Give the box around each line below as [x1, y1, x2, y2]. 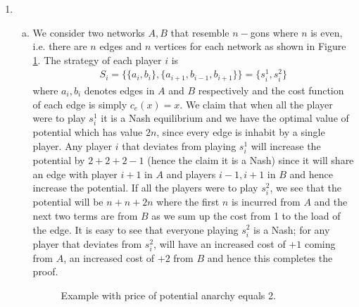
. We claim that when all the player [179, 96, 333, 111]
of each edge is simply [32, 96, 127, 111]
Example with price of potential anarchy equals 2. [61, 288, 276, 303]
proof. [32, 264, 58, 279]
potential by [32, 153, 85, 168]
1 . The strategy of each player [32, 52, 162, 67]
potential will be [32, 194, 103, 209]
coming [304, 236, 336, 251]
